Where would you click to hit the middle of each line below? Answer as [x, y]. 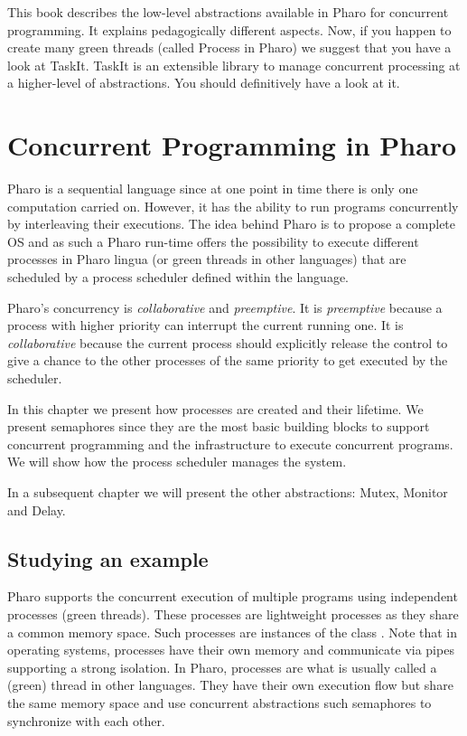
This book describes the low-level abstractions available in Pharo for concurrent [228, 12]
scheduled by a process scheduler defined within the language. [178, 277]
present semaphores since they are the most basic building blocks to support [219, 426]
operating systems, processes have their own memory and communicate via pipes [231, 650]
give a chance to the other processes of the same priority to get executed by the [228, 360]
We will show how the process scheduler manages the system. [177, 462]
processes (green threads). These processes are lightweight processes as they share [233, 613]
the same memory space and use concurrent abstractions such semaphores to [219, 702]
